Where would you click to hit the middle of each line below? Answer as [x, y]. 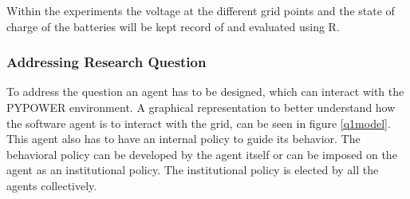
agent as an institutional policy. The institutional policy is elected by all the [193, 170]
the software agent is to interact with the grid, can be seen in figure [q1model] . [199, 123]
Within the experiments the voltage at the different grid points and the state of [201, 10]
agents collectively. [52, 185]
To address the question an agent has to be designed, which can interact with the [205, 92]
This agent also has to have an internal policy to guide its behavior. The [183, 139]
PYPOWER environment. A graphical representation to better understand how [201, 107]
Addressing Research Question [106, 62]
